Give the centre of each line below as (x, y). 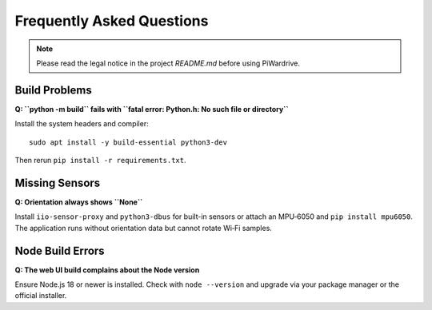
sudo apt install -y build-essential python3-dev (128, 142)
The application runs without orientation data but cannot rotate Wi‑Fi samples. (143, 228)
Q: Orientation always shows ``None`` (79, 202)
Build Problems (53, 90)
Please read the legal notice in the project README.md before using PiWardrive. (168, 63)
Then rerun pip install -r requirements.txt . (101, 161)
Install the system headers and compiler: (82, 124)
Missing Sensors (58, 183)
